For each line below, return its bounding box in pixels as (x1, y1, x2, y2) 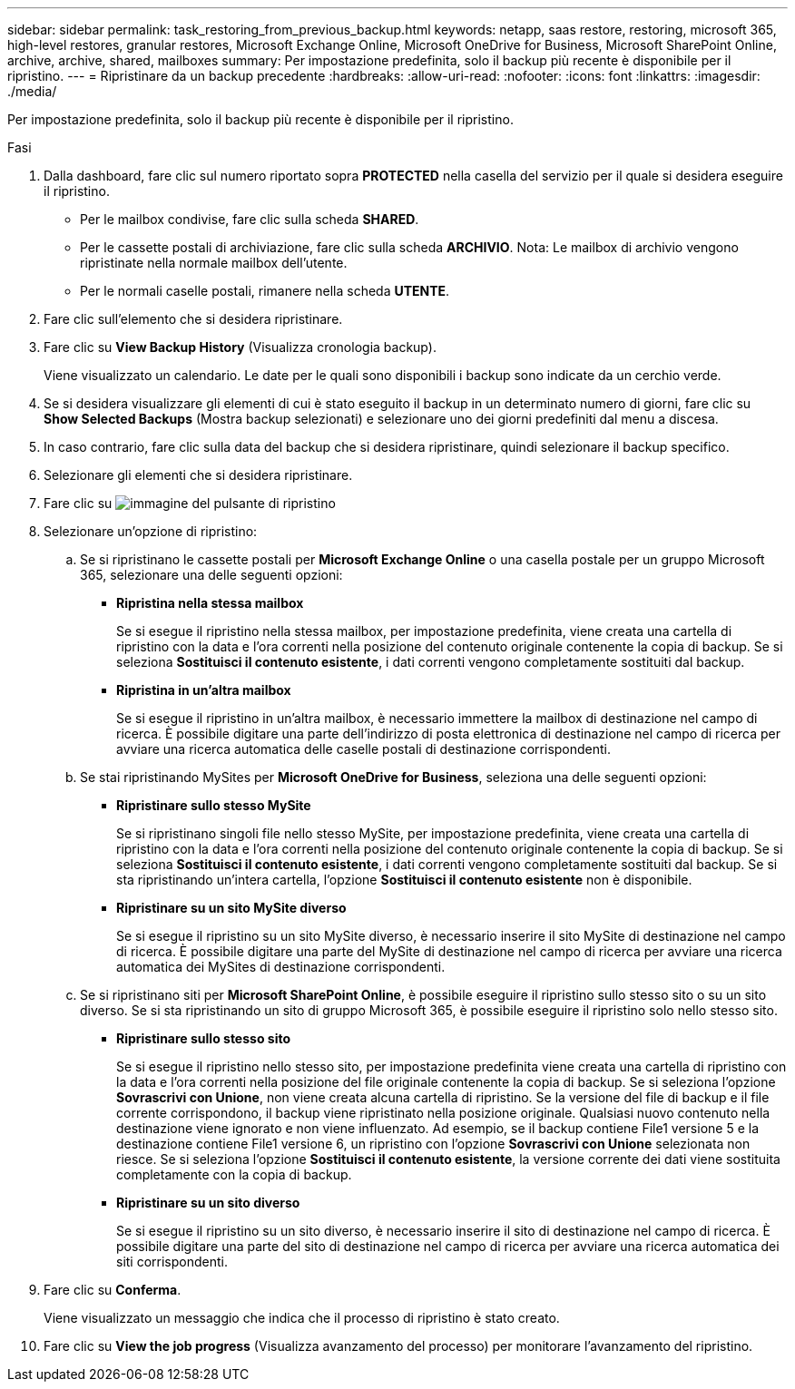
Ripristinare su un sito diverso (116, 1195, 300, 1210)
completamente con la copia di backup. (116, 1167, 352, 1182)
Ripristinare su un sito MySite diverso (116, 900, 347, 915)
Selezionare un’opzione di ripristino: (44, 523, 258, 539)
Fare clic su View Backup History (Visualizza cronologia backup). (44, 339, 437, 355)
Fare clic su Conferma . (44, 1282, 182, 1297)
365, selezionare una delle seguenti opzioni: (80, 567, 343, 582)
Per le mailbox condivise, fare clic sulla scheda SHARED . (80, 211, 419, 227)
